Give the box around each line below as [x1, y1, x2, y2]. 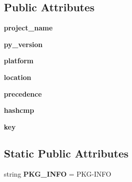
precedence [4, 88, 42, 99]
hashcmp [4, 105, 34, 115]
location [4, 72, 31, 82]
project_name [4, 23, 53, 33]
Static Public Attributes [4, 145, 129, 160]
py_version [4, 39, 43, 49]
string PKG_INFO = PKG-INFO [4, 168, 111, 179]
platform [4, 55, 34, 66]
